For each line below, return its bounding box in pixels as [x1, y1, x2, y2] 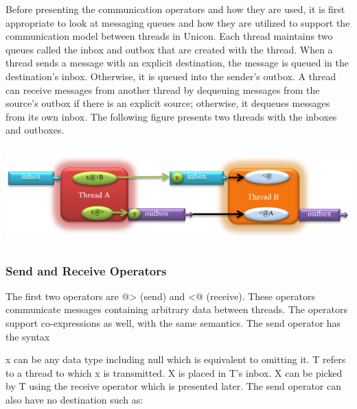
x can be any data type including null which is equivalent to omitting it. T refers [5, 352, 346, 367]
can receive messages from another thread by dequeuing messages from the [5, 82, 320, 97]
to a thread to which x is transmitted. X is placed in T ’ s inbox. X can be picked [5, 365, 343, 380]
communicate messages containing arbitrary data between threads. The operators [5, 302, 347, 317]
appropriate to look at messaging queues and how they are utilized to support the [5, 15, 350, 29]
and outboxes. [5, 123, 65, 137]
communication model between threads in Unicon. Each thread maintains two [5, 29, 333, 43]
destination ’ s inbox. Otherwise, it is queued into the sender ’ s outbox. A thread [5, 69, 336, 83]
